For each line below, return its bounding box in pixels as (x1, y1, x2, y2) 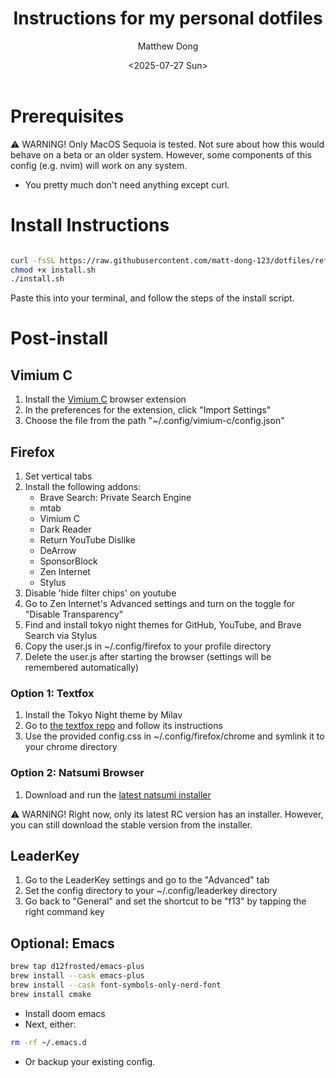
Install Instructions (10, 213, 170, 236)
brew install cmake (10, 989, 92, 999)
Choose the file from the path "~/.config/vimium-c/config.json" (24, 415, 285, 427)
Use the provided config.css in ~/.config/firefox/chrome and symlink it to (24, 730, 325, 742)
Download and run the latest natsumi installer (24, 788, 212, 801)
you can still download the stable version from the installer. (10, 818, 253, 831)
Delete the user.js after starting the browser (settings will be (24, 651, 272, 663)
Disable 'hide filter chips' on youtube (24, 587, 177, 599)
